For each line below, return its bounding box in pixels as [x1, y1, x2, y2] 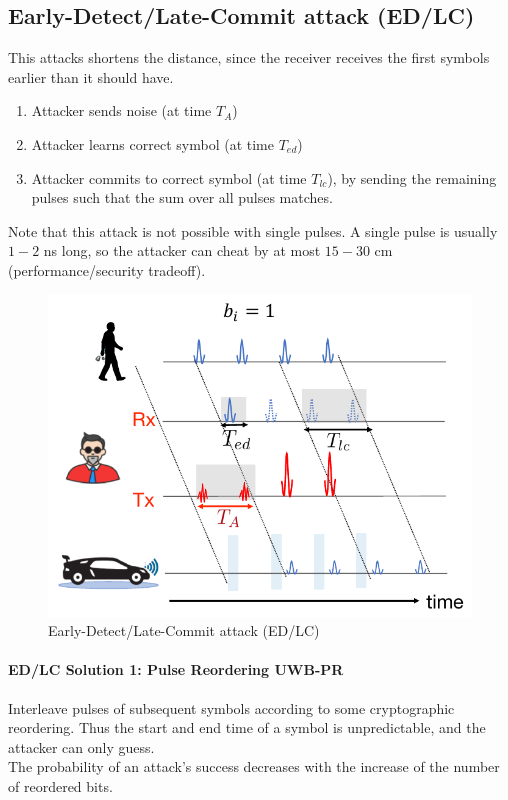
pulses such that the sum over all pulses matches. [31, 187, 333, 208]
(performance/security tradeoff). [8, 259, 206, 280]
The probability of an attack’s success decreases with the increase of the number [8, 756, 500, 777]
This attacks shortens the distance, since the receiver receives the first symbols [8, 47, 490, 68]
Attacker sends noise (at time [31, 100, 212, 121]
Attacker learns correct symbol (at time [31, 133, 274, 154]
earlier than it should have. [8, 66, 174, 87]
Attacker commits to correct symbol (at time [31, 167, 307, 188]
